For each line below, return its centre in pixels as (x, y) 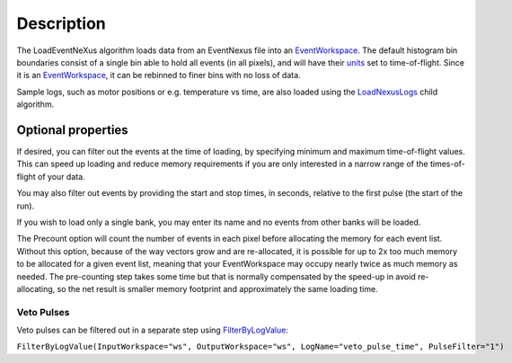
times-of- (448, 164)
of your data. (61, 176)
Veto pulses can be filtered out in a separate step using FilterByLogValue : (153, 330)
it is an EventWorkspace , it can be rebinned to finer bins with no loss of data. (159, 75)
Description (62, 23)
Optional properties (73, 130)
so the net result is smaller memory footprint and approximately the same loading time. (217, 288)
